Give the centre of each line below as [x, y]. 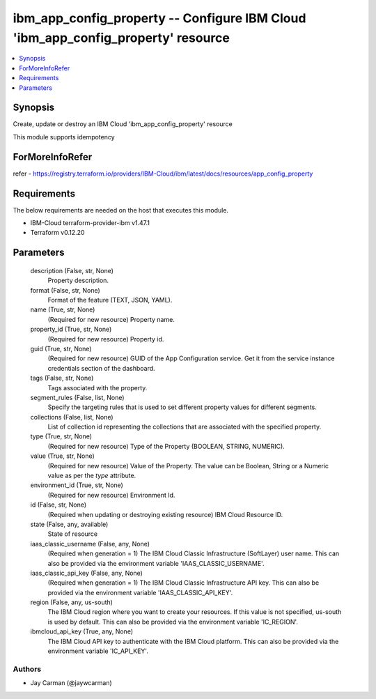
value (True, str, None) [63, 456]
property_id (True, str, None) [71, 329]
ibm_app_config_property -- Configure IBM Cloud [159, 18]
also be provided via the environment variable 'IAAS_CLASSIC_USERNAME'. [156, 563]
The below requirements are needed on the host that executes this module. [121, 210]
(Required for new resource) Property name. [111, 319]
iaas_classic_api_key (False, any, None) [86, 573]
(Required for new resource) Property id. [106, 339]
